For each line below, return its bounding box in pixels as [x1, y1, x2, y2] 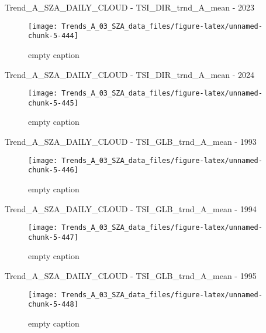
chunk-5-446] [28, 166, 78, 175]
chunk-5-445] [28, 98, 78, 107]
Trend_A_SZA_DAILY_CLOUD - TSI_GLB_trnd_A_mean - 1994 [5, 202, 257, 215]
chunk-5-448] [28, 300, 78, 309]
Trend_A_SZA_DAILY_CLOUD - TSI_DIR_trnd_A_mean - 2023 [5, 1, 255, 13]
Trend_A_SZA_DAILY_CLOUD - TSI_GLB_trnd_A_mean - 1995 [5, 270, 257, 281]
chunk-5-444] [28, 32, 78, 40]
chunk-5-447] [28, 233, 78, 242]
